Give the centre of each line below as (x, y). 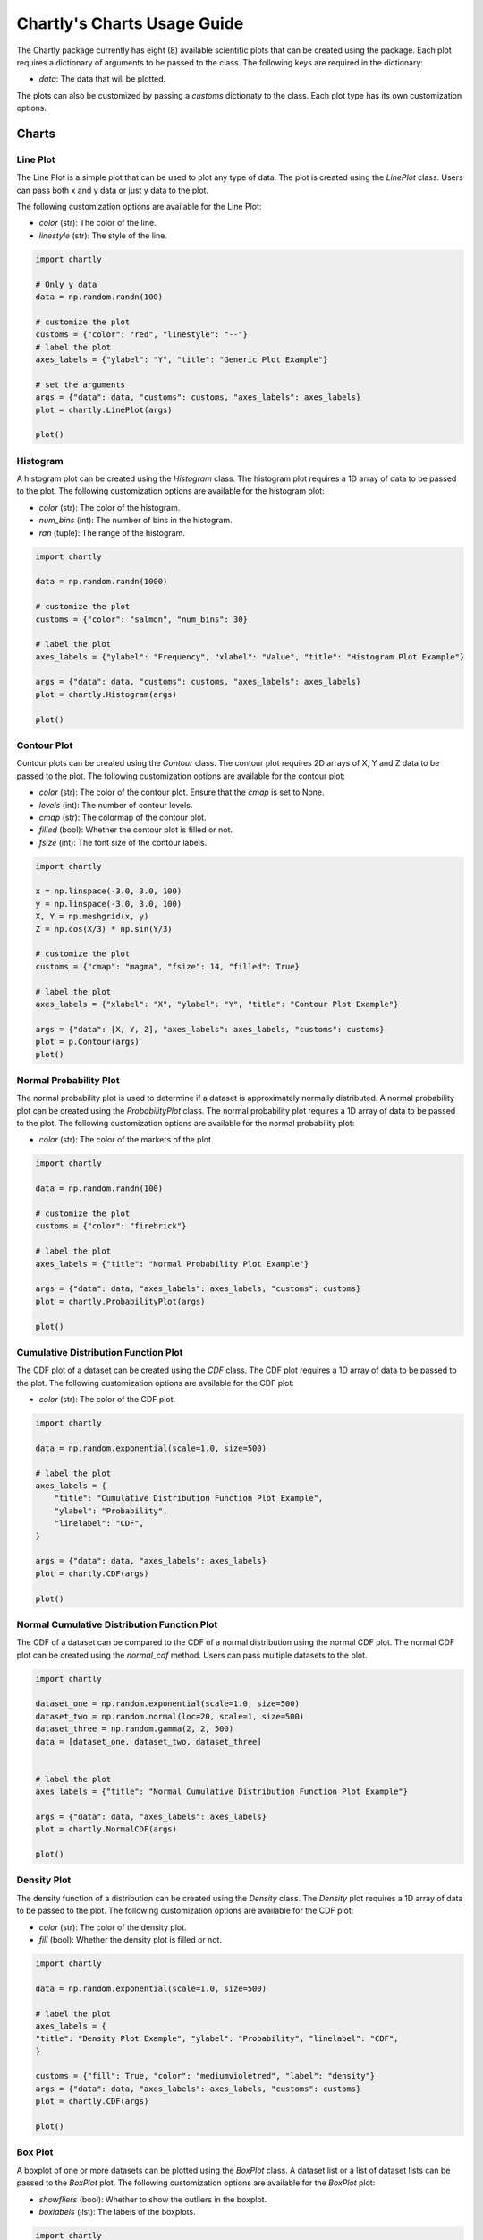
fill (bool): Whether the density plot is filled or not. (131, 1939)
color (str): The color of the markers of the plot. (126, 1140)
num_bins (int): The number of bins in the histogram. (136, 521)
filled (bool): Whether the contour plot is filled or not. (136, 830)
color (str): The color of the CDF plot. (107, 1400)
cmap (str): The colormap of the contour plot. (123, 817)
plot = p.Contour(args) (88, 1042)
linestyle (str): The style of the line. (103, 235)
